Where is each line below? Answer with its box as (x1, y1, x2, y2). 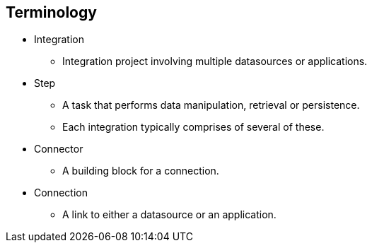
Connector (34, 143, 83, 155)
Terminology (6, 4, 97, 21)
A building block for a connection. (62, 165, 219, 177)
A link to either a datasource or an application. (62, 208, 277, 221)
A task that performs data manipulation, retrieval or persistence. (62, 99, 360, 112)
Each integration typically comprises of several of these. (62, 121, 325, 134)
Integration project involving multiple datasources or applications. (62, 55, 368, 68)
